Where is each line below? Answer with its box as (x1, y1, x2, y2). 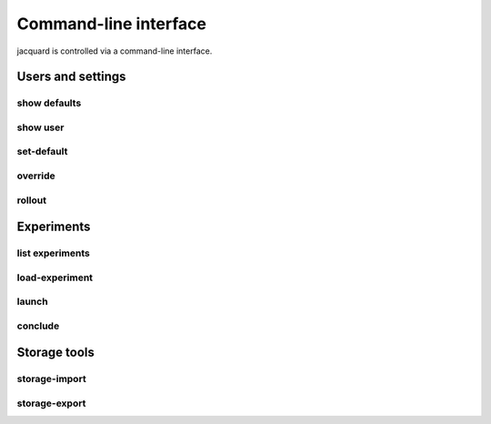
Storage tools (16, 345, 95, 360)
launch (16, 296, 49, 308)
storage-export (16, 397, 86, 409)
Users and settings (16, 69, 126, 85)
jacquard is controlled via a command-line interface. (16, 45, 213, 56)
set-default (16, 146, 68, 158)
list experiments (16, 247, 90, 259)
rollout (16, 194, 47, 207)
